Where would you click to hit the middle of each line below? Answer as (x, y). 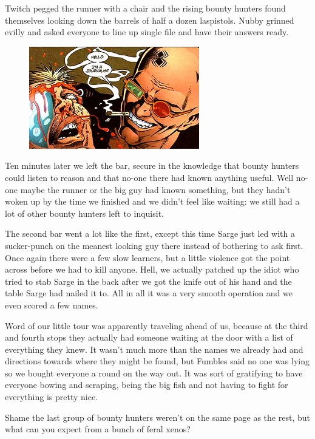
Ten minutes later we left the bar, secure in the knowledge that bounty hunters (152, 165)
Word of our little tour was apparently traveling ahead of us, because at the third (157, 325)
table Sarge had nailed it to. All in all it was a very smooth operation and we (149, 293)
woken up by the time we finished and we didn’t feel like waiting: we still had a (152, 201)
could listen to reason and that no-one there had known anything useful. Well (149, 177)
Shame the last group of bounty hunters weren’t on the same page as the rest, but (157, 417)
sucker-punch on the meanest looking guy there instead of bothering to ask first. (154, 245)
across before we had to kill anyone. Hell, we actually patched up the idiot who (152, 269)
